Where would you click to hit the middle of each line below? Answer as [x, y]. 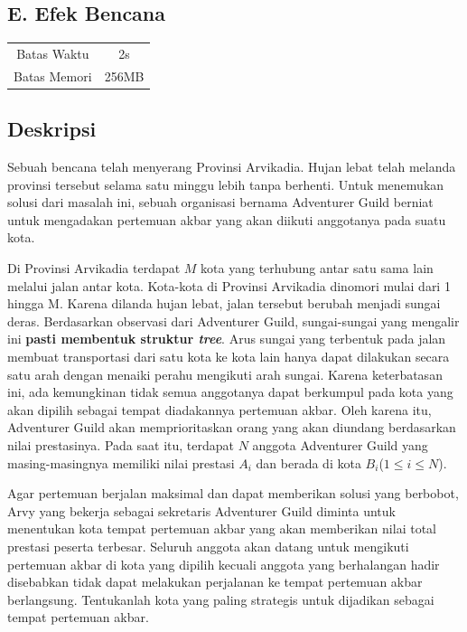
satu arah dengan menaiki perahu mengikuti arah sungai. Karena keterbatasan [225, 374]
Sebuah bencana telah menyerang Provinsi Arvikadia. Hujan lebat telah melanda [232, 167]
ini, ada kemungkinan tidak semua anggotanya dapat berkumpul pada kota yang [230, 392]
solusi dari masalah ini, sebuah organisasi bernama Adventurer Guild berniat [220, 202]
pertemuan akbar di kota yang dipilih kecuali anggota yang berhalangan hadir [224, 564]
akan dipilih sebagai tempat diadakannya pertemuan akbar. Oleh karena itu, [219, 409]
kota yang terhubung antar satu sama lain [317, 268]
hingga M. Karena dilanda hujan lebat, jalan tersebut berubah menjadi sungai [224, 303]
